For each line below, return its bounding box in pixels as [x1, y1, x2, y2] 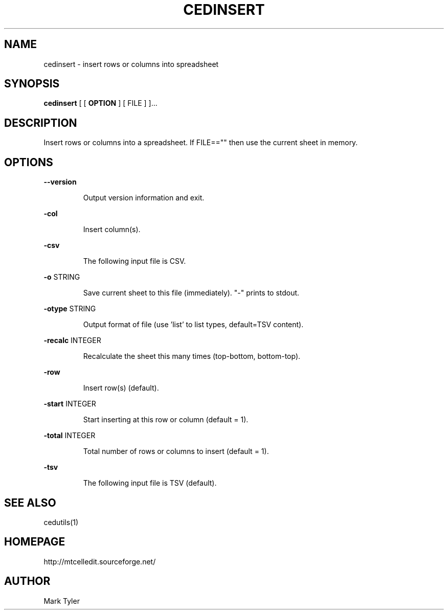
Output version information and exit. [83, 193, 205, 202]
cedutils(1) [43, 517, 79, 527]
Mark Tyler [43, 596, 80, 605]
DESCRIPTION [4, 116, 77, 129]
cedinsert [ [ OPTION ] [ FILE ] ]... [43, 99, 158, 108]
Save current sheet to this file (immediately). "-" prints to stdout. [83, 288, 300, 298]
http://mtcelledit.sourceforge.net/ [43, 557, 156, 566]
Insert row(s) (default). [83, 383, 159, 393]
